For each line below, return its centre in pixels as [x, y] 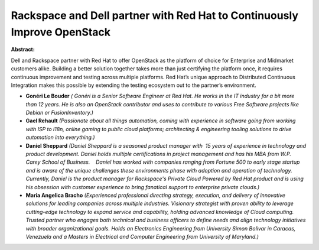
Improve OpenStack [61, 32]
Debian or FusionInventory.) [60, 113]
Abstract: [23, 50]
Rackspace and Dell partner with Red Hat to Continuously [154, 15]
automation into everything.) [60, 137]
